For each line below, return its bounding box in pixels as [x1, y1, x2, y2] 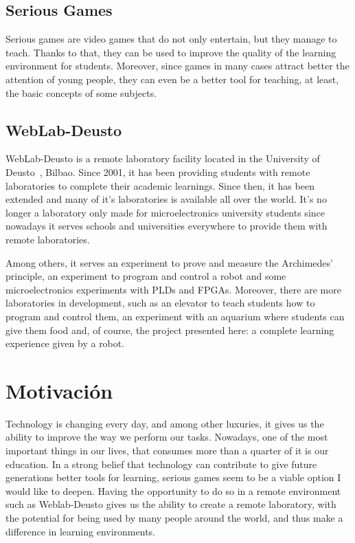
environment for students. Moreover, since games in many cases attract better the [5, 58, 350, 73]
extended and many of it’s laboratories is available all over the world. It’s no [5, 192, 327, 206]
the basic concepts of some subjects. [5, 85, 157, 100]
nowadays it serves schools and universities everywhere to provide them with [5, 219, 328, 233]
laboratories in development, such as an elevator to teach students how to [5, 296, 315, 310]
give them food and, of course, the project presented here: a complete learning [5, 322, 334, 337]
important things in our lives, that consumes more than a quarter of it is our [5, 443, 329, 457]
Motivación [5, 376, 113, 404]
